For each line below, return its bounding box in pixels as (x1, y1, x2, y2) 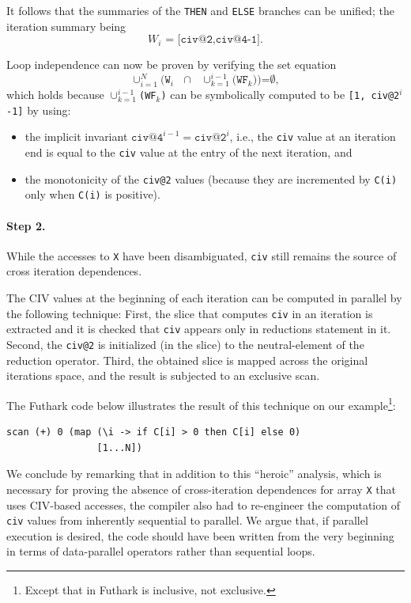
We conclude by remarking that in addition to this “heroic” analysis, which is (6, 465, 382, 482)
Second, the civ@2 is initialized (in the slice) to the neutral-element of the (6, 336, 364, 352)
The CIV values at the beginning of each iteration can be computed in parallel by (6, 290, 402, 306)
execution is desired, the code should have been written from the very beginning (6, 527, 394, 544)
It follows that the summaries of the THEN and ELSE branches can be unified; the (6, 2, 394, 18)
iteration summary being (6, 17, 126, 34)
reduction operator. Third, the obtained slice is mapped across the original (6, 351, 368, 368)
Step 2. (6, 217, 46, 233)
